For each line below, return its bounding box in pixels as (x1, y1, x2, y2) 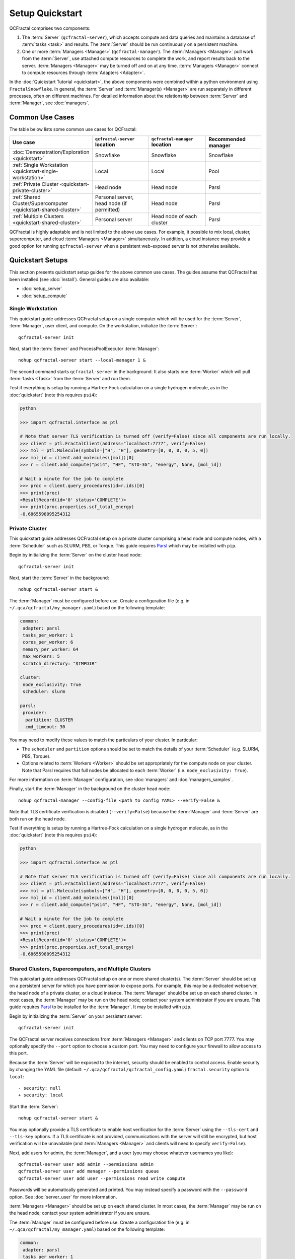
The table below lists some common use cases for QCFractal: (9, 126, 137, 132)
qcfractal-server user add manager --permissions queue (18, 1168, 159, 1174)
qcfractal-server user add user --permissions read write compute (18, 1175, 186, 1181)
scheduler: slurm (23, 689, 65, 694)
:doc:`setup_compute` (22, 293, 67, 299)
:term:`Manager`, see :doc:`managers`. (9, 100, 90, 106)
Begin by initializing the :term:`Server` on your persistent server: (9, 1013, 142, 1019)
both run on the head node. (9, 816, 66, 822)
